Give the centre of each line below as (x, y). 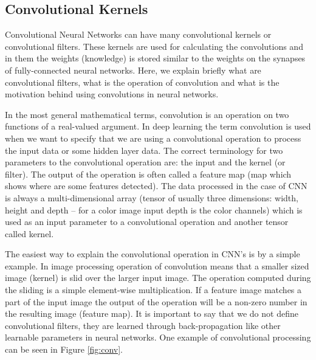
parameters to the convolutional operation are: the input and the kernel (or (145, 162)
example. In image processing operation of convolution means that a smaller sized (157, 265)
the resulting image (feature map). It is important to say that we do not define (152, 313)
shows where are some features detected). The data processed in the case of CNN (156, 186)
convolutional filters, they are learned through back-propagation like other (143, 325)
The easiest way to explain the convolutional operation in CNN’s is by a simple (153, 254)
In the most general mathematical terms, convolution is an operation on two (147, 114)
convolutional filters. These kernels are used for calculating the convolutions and (154, 46)
